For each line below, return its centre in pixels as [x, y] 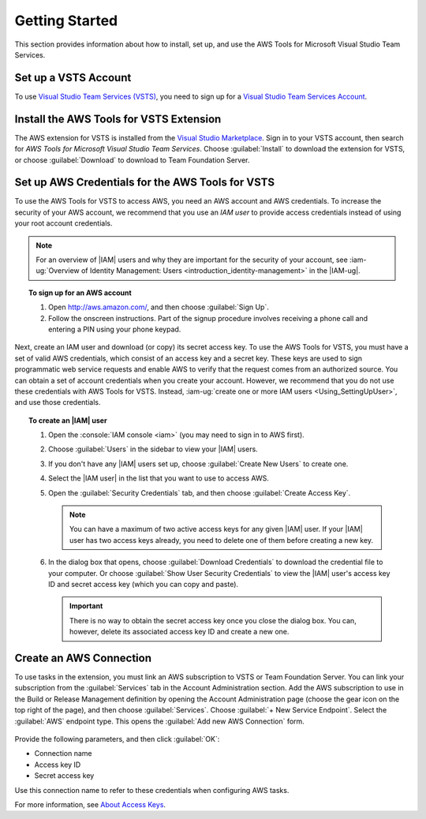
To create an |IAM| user [68, 420]
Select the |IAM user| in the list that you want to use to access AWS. [159, 478]
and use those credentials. [58, 402]
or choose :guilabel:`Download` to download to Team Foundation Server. [132, 160]
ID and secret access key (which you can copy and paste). [144, 584]
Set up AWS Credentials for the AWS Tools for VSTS [145, 183]
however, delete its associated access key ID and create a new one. [179, 632]
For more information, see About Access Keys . [90, 804]
